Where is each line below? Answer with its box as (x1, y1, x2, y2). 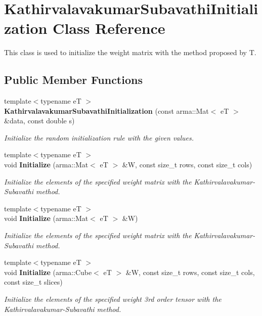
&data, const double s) (4, 115, 75, 126)
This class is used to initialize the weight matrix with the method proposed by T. (4, 47, 256, 58)
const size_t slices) (4, 277, 63, 287)
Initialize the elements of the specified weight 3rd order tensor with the (4, 294, 222, 304)
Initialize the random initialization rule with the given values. (4, 132, 194, 143)
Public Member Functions (4, 72, 143, 87)
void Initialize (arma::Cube (4, 266, 92, 277)
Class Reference (53, 18, 165, 38)
